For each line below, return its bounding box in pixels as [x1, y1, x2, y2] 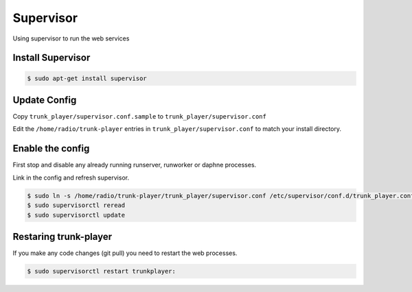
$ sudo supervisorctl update [27, 211, 126, 219]
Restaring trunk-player [12, 230, 113, 243]
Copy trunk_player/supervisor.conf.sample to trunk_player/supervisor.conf [12, 112, 267, 121]
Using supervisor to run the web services [12, 34, 130, 42]
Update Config [12, 94, 77, 106]
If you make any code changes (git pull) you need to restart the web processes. [12, 249, 238, 257]
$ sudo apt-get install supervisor [27, 74, 147, 82]
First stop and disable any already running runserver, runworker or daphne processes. [12, 161, 257, 169]
